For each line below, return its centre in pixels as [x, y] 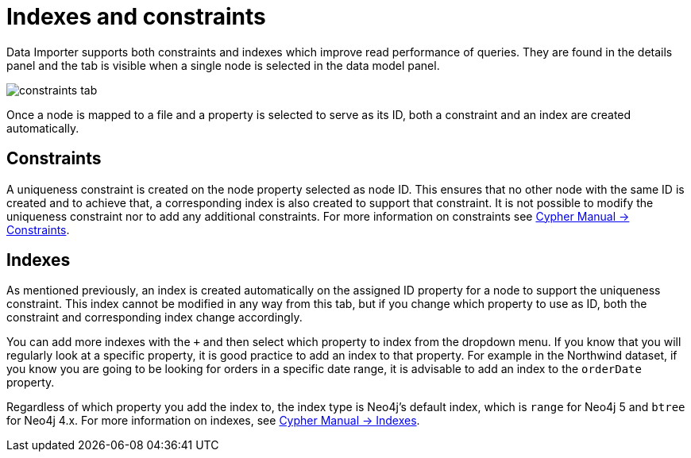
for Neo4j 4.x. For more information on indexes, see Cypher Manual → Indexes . [213, 421]
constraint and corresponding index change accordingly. [154, 318]
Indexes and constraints [136, 17]
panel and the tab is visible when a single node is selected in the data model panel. [223, 65]
